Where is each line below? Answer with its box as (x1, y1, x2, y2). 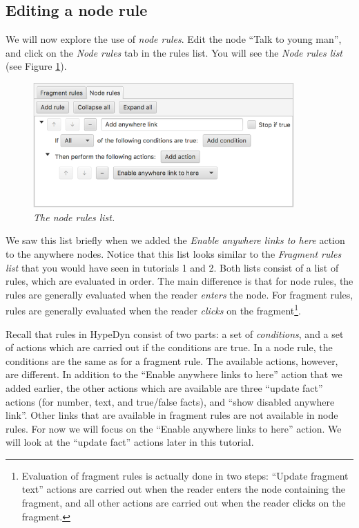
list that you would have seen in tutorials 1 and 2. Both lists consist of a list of (6, 260, 339, 274)
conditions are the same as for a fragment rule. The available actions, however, (6, 353, 338, 368)
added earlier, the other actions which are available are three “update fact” (6, 380, 323, 395)
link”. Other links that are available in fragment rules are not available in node (6, 408, 338, 422)
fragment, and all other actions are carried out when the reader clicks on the (21, 496, 346, 510)
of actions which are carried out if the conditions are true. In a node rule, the (6, 340, 333, 355)
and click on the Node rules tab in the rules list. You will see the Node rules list (6, 45, 343, 59)
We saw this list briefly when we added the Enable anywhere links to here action (6, 233, 345, 247)
